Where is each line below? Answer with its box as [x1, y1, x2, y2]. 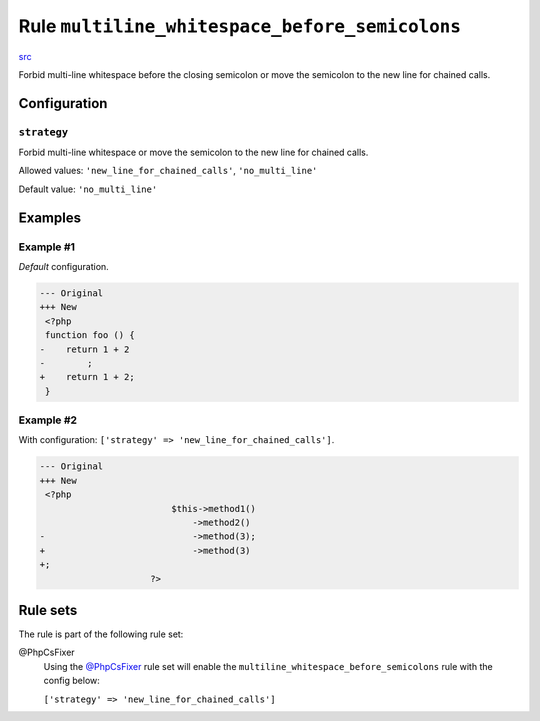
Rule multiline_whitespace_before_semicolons [18, 15, 462, 37]
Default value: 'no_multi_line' [18, 183, 158, 195]
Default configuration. [18, 261, 109, 273]
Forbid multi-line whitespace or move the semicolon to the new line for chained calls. [18, 146, 369, 159]
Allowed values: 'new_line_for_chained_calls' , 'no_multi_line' [18, 165, 318, 177]
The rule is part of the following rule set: [18, 628, 184, 640]
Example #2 [18, 413, 78, 427]
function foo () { [45, 330, 135, 341]
